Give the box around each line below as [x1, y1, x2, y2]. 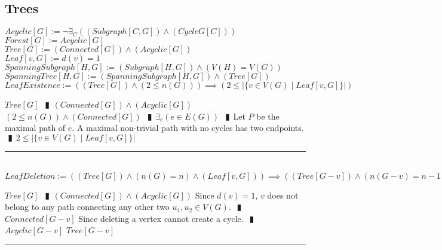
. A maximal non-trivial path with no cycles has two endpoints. [72, 121, 304, 134]
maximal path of [5, 121, 66, 134]
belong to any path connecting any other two [5, 200, 170, 213]
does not [267, 188, 299, 201]
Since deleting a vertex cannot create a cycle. [78, 212, 244, 224]
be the [256, 109, 280, 122]
